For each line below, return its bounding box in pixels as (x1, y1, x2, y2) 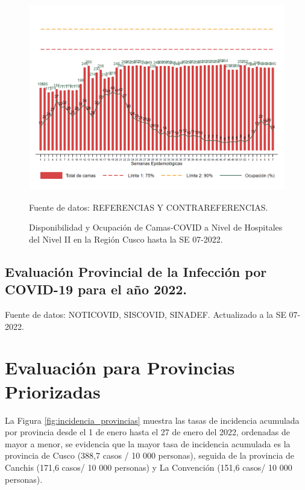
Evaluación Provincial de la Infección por (5, 262, 267, 281)
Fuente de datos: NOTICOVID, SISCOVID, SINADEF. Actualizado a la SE (5, 308, 286, 321)
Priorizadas (5, 379, 101, 403)
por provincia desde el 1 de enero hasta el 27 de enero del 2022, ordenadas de (5, 426, 290, 438)
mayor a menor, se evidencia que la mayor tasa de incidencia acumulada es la (5, 437, 291, 450)
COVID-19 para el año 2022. (5, 280, 187, 299)
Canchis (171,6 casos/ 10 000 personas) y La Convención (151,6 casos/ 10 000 (5, 461, 292, 473)
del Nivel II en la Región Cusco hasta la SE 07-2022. (29, 232, 223, 245)
